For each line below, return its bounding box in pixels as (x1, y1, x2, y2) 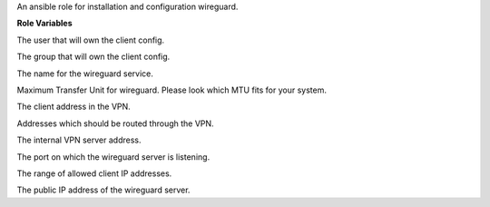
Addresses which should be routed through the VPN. (16, 118, 214, 129)
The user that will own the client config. (16, 34, 165, 45)
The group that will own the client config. (16, 51, 171, 63)
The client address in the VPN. (16, 101, 131, 113)
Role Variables (16, 18, 73, 29)
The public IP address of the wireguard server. (16, 184, 191, 195)
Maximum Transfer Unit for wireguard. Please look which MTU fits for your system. (16, 84, 327, 95)
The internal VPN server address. (16, 134, 142, 145)
